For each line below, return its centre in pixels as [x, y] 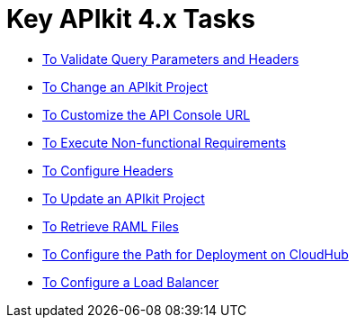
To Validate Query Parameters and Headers [171, 59]
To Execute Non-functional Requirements [165, 142]
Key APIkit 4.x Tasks [131, 19]
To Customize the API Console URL [147, 114]
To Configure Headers [108, 170]
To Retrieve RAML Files [111, 226]
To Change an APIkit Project [125, 86]
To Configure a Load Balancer [131, 282]
